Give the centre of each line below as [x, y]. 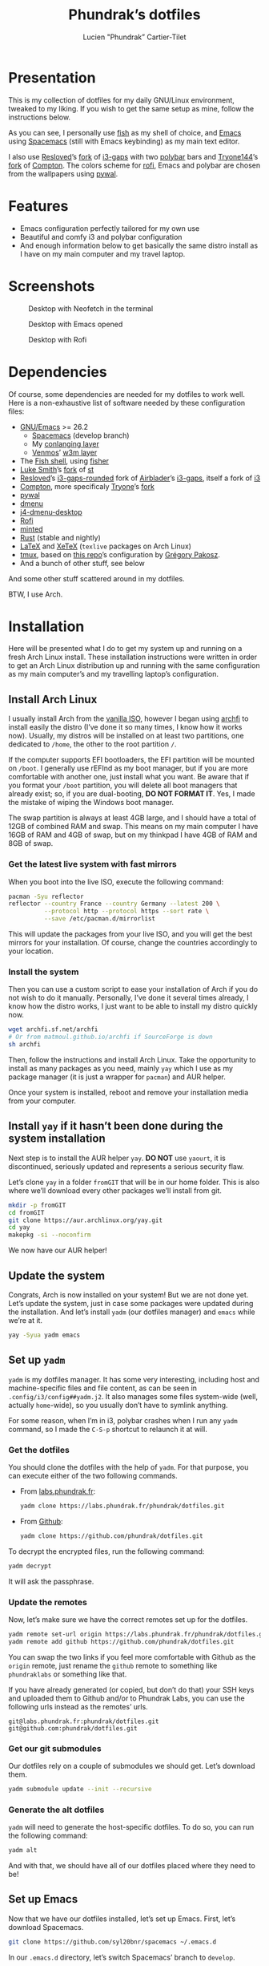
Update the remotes [48, 1602]
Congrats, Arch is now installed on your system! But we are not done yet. [128, 1294]
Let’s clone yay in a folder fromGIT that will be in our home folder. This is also [134, 1182]
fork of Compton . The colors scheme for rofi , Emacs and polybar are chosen [134, 165]
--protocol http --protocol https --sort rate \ [126, 912]
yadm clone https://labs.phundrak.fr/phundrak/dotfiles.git [122, 1506]
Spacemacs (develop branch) [80, 435]
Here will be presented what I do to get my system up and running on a [125, 649]
